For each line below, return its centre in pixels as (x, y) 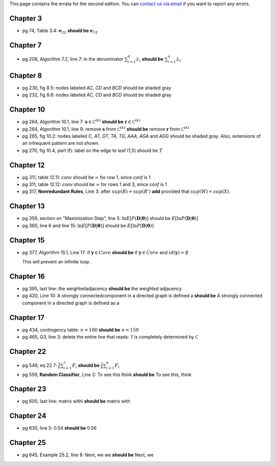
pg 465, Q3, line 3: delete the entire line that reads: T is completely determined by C (110, 337)
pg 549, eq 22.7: (40, 365)
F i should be (86, 366)
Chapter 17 (27, 317)
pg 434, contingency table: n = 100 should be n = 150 (80, 329)
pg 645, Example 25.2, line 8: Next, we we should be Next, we (88, 455)
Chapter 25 (28, 443)
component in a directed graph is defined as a (71, 303)
